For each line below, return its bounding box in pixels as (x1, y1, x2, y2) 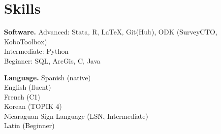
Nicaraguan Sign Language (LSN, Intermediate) (4, 110, 148, 121)
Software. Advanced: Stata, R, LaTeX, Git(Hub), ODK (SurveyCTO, (4, 27, 218, 37)
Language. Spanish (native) (4, 72, 91, 82)
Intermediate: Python (4, 46, 69, 56)
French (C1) (4, 91, 40, 101)
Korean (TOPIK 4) (4, 101, 62, 111)
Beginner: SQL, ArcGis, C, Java (4, 55, 101, 66)
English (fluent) (4, 82, 51, 92)
